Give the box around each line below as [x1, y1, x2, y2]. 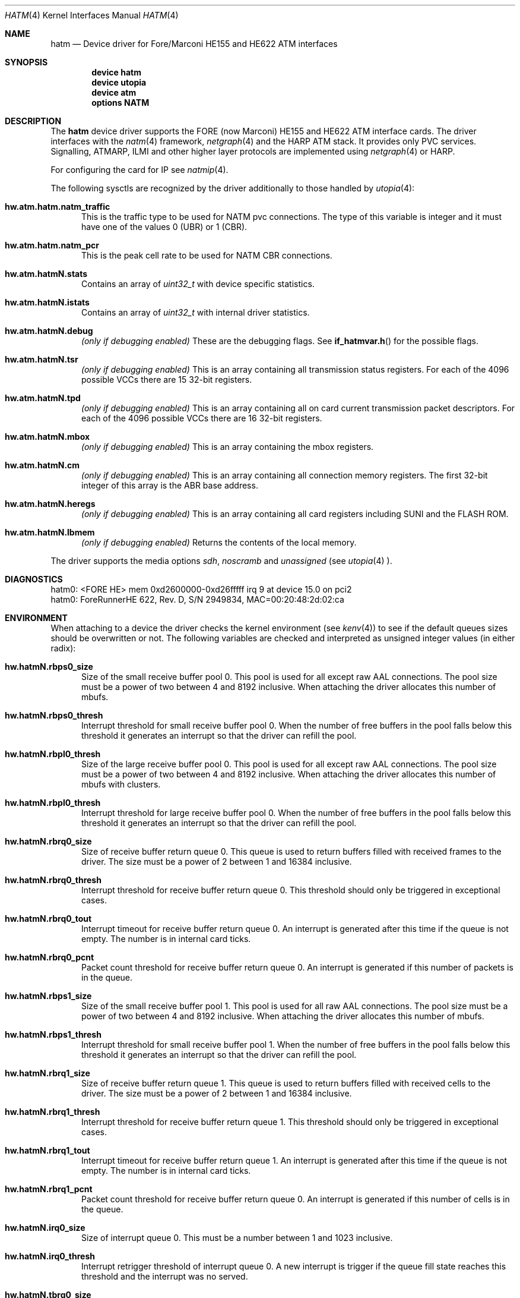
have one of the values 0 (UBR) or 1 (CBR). [81, 222, 248, 232]
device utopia [91, 77, 147, 87]
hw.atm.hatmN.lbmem [5, 527, 95, 537]
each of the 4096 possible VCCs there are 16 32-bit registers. [81, 413, 322, 423]
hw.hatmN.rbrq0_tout [5, 913, 92, 924]
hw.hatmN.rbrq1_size [5, 1068, 90, 1078]
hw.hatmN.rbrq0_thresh [5, 875, 102, 885]
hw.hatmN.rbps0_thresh [5, 710, 103, 720]
